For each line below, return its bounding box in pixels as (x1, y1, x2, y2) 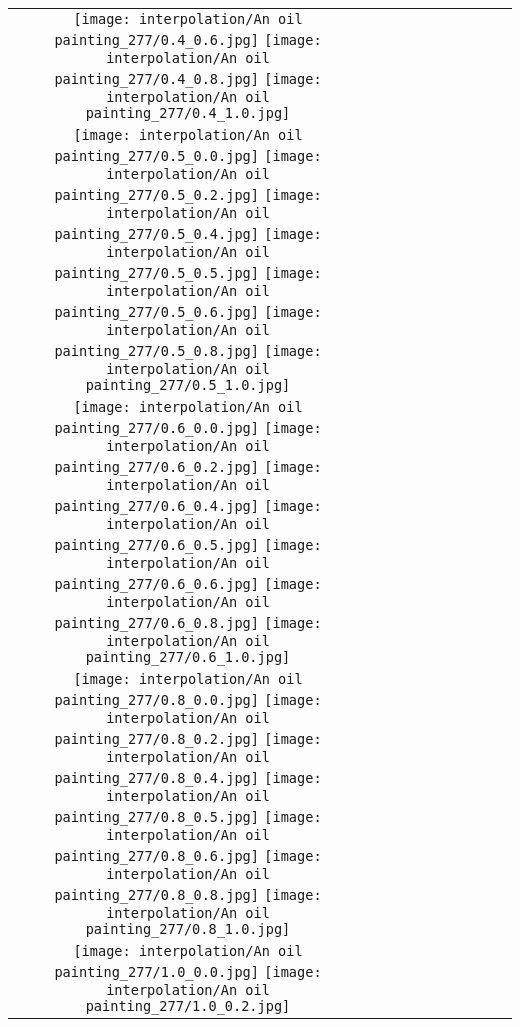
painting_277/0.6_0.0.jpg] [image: (54, 420, 322, 436)
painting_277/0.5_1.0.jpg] (85, 377, 291, 393)
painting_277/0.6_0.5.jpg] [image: (54, 537, 322, 553)
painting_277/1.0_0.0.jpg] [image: (54, 964, 322, 980)
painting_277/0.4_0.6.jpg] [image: (54, 32, 322, 48)
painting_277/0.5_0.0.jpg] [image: (54, 148, 322, 164)
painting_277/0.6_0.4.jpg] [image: (54, 498, 322, 514)
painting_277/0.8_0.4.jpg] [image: (54, 770, 322, 786)
